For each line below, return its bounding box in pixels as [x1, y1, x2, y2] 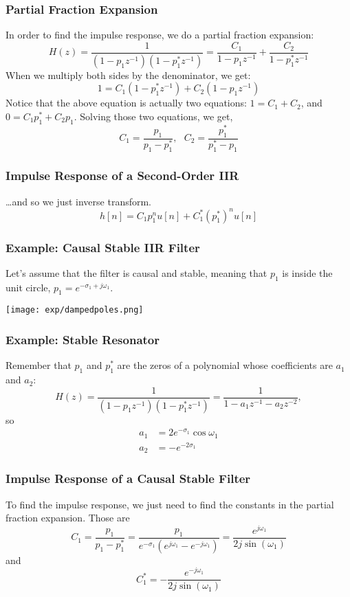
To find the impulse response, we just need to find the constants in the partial [6, 497, 334, 511]
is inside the [282, 265, 333, 280]
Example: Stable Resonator [6, 330, 160, 348]
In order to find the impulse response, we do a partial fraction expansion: [6, 27, 314, 42]
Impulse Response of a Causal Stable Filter [6, 470, 251, 487]
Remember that [6, 358, 72, 372]
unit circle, [6, 280, 51, 294]
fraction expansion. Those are [6, 510, 130, 525]
